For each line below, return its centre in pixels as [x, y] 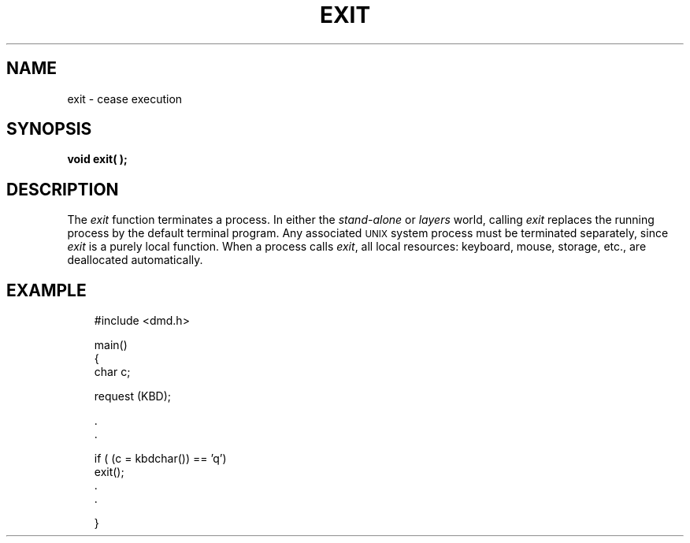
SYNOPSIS [49, 129]
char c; [112, 372]
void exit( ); [97, 159]
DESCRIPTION [63, 189]
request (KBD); [133, 396]
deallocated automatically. [135, 260]
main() [111, 345]
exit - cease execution [125, 99]
